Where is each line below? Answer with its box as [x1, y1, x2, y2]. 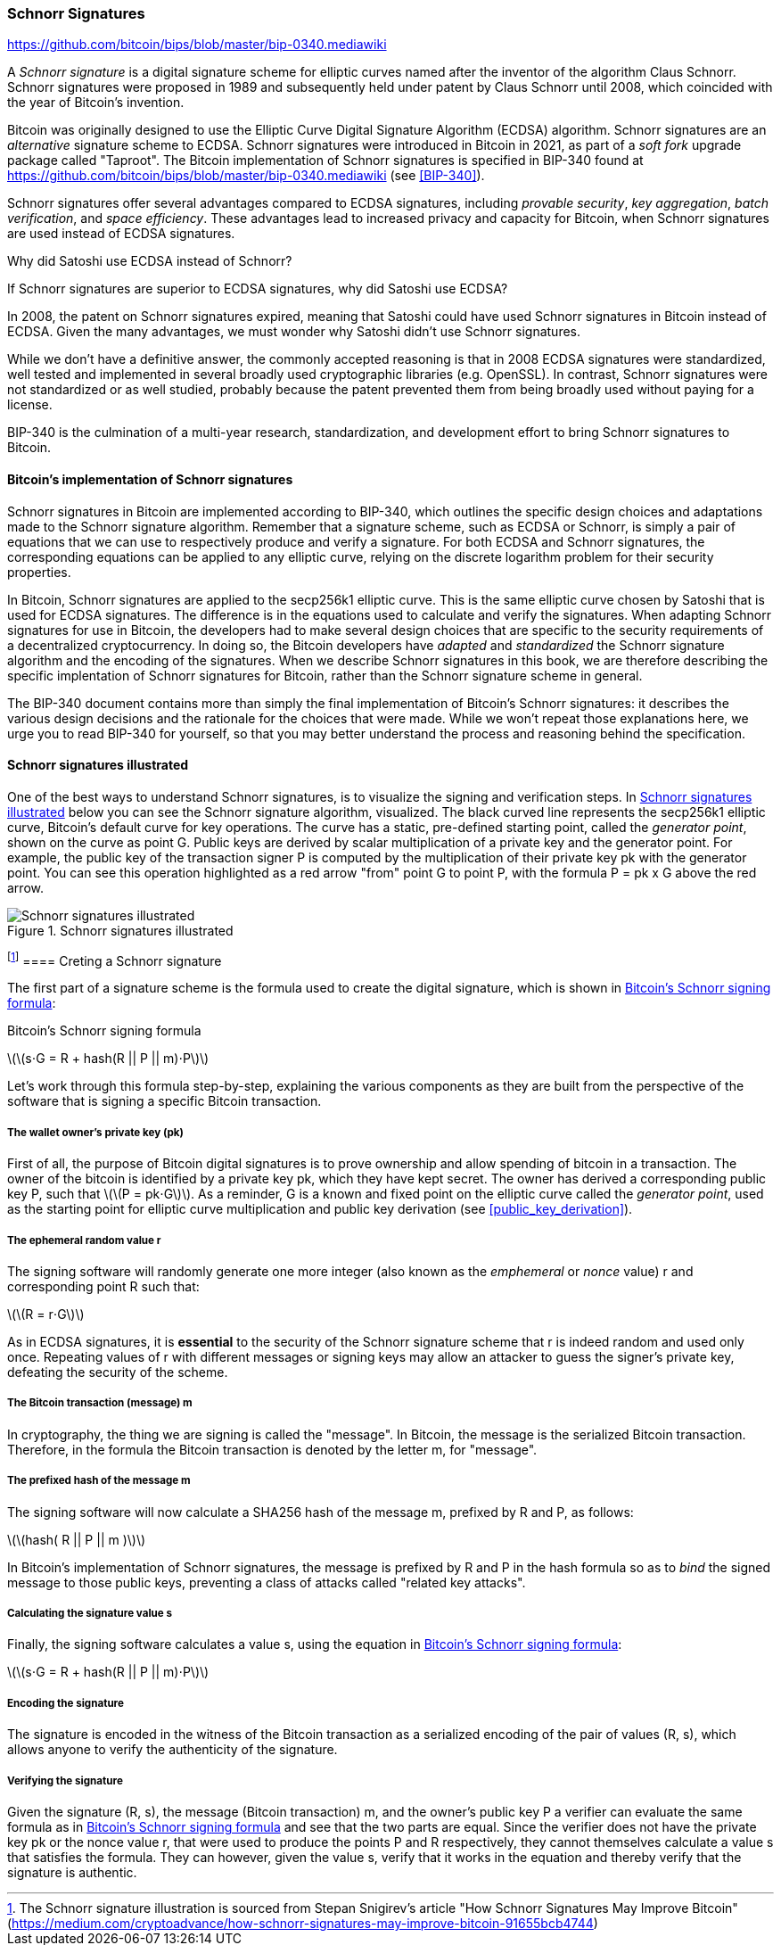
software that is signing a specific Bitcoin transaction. [7, 1093, 322, 1109]
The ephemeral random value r [7, 1233, 161, 1247]
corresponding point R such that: [7, 1279, 200, 1295]
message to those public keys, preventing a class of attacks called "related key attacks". [7, 1574, 526, 1590]
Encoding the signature [7, 1696, 124, 1710]
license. [7, 397, 53, 413]
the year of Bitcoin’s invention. [7, 95, 185, 111]
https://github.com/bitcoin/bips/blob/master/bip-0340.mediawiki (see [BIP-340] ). [7, 168, 485, 184]
